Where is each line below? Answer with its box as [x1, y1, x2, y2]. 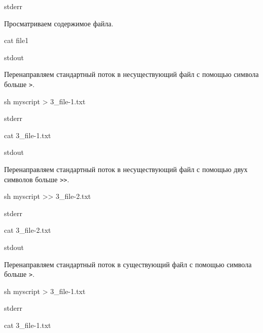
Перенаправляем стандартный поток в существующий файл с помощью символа [4, 259, 252, 269]
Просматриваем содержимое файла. [4, 18, 114, 28]
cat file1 [4, 35, 29, 46]
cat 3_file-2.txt [4, 225, 51, 235]
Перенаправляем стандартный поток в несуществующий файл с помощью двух [4, 164, 248, 174]
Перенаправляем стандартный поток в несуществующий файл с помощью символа [4, 69, 259, 79]
